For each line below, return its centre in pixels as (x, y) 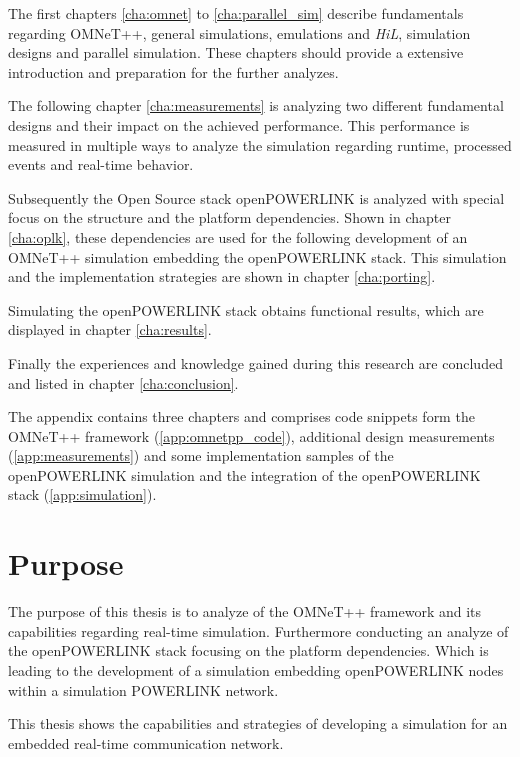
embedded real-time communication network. (146, 742)
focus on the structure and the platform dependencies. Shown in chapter (229, 217)
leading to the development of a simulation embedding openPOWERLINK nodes (256, 669)
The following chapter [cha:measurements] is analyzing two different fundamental (256, 105)
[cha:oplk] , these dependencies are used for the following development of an (238, 236)
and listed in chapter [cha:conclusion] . (123, 382)
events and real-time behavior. (101, 164)
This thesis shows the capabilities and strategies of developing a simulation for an (258, 723)
